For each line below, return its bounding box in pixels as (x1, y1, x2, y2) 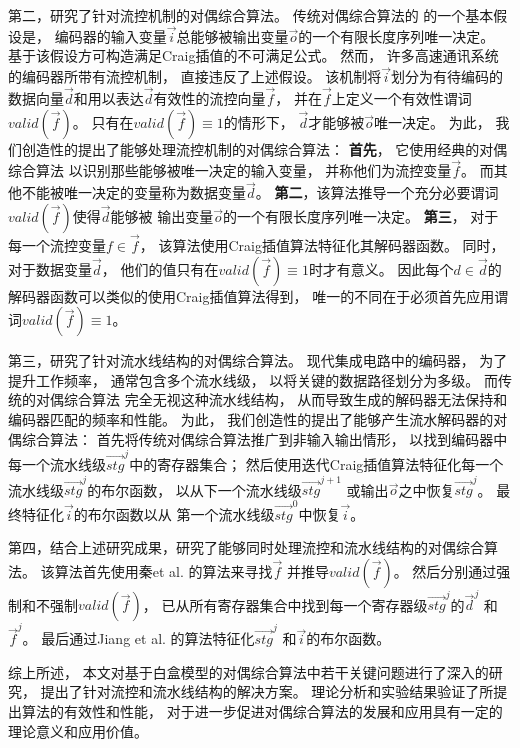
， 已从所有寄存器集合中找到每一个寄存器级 (142, 594, 428, 615)
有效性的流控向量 (153, 88, 266, 109)
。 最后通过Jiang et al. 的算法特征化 (22, 628, 255, 649)
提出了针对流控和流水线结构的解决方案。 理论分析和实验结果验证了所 (40, 681, 494, 702)
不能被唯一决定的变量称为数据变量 (21, 182, 246, 203)
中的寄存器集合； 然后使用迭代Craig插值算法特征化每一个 (129, 453, 504, 474)
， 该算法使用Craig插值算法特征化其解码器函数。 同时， (139, 235, 505, 256)
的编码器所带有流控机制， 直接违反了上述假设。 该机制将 (8, 66, 382, 87)
